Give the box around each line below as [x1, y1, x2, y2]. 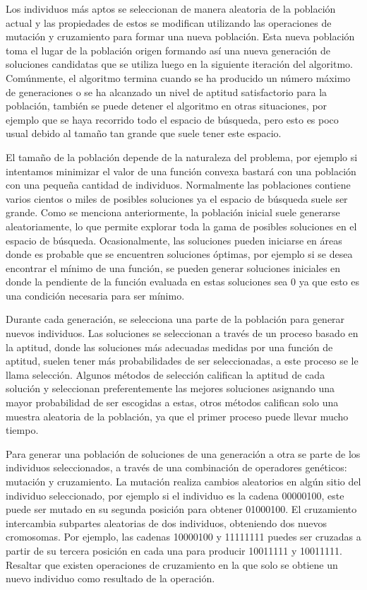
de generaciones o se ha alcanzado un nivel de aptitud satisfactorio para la [6, 84, 327, 99]
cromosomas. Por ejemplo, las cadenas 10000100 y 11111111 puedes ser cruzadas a [6, 529, 361, 544]
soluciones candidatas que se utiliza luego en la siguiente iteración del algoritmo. [6, 57, 353, 71]
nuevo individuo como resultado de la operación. [6, 571, 215, 586]
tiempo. [6, 423, 39, 437]
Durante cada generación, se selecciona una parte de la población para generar [6, 312, 345, 326]
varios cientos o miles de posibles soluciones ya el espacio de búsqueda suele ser [6, 191, 348, 206]
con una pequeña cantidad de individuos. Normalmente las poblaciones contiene [6, 177, 351, 192]
